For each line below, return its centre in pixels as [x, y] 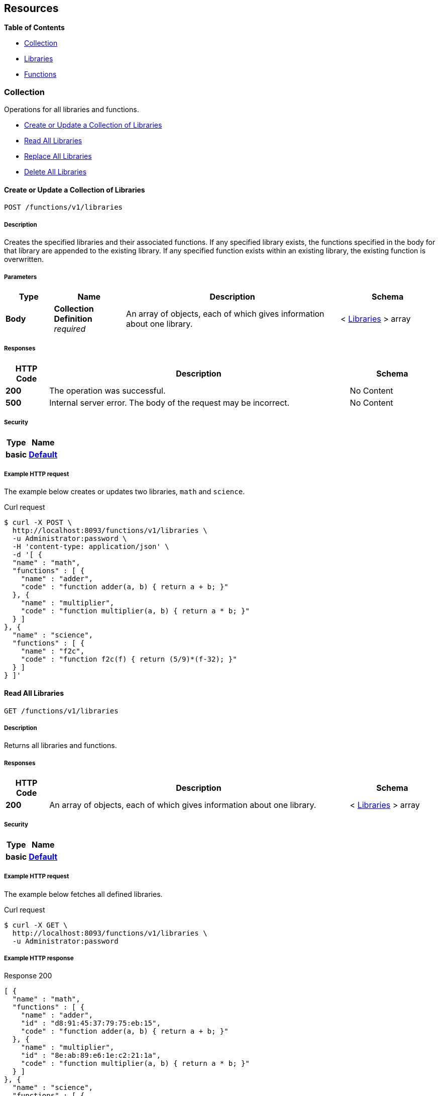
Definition [73, 318]
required [70, 329]
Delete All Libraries [56, 172]
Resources [31, 8]
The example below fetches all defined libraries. [83, 894]
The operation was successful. [107, 390]
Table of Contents [34, 28]
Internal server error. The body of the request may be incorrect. [170, 402]
